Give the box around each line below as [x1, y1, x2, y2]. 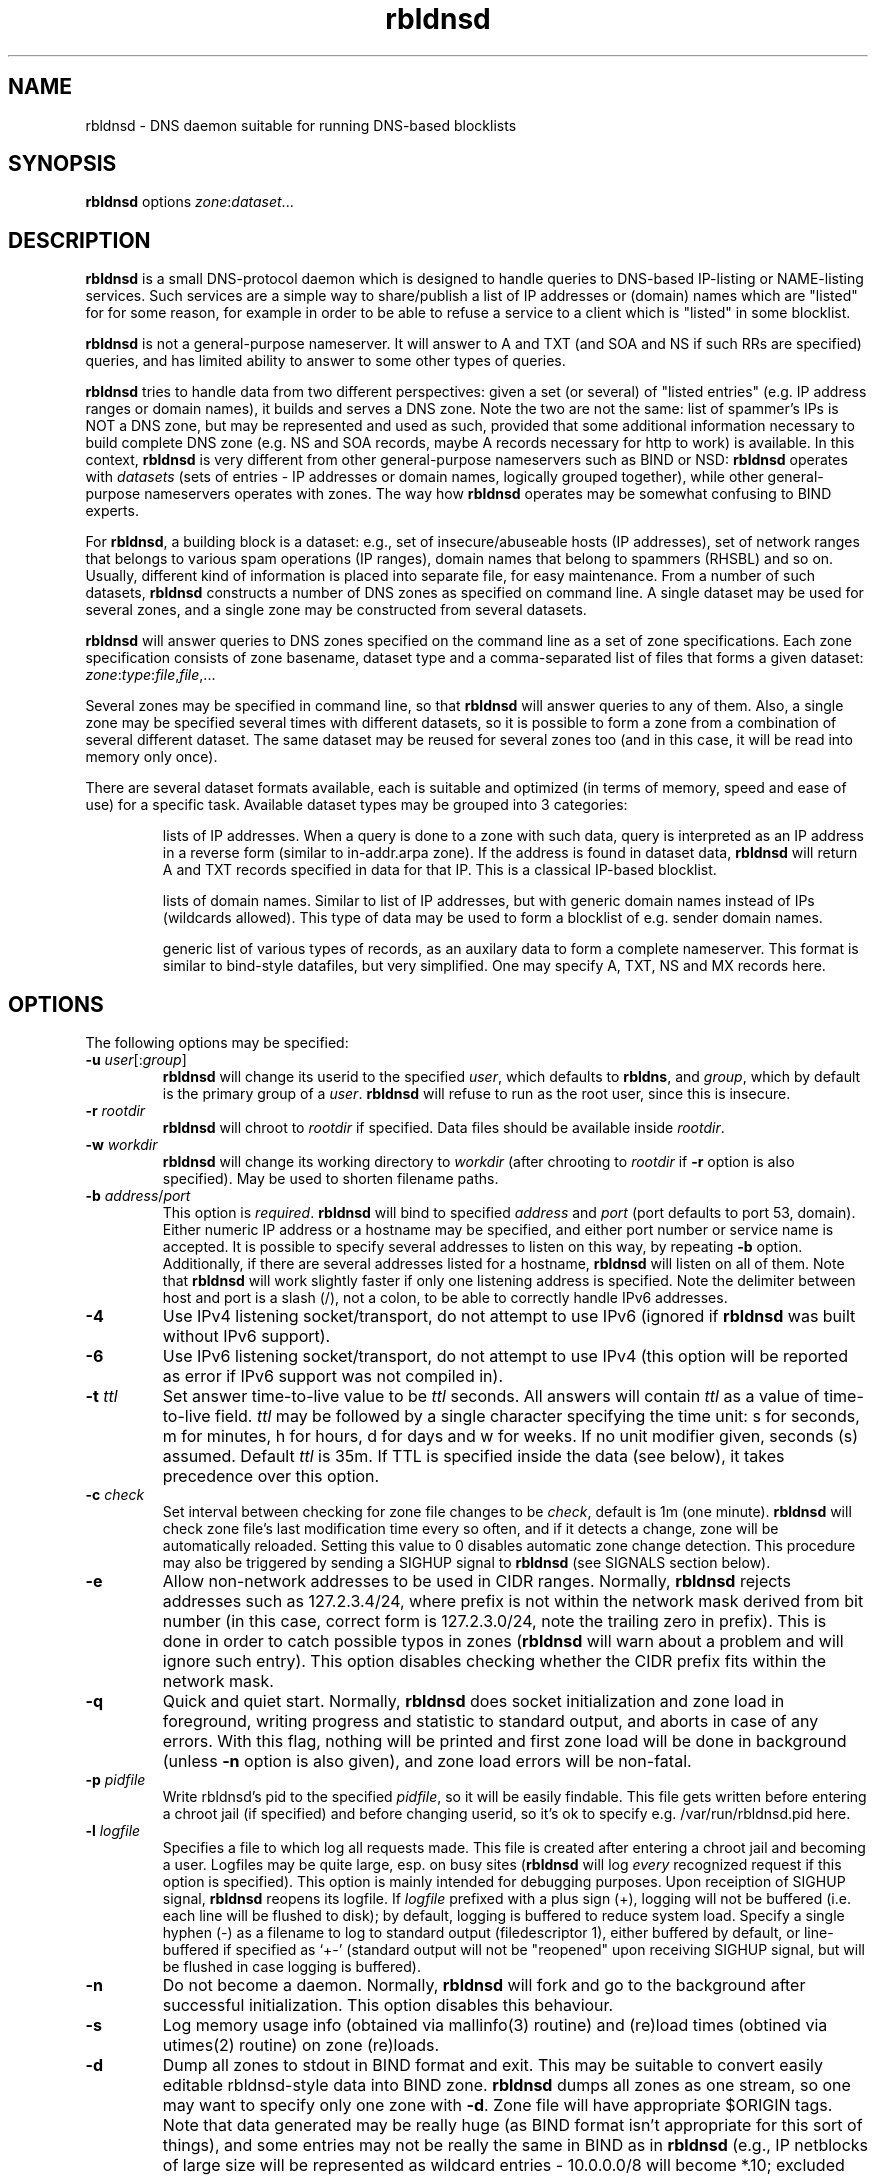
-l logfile [85, 1822, 141, 1840]
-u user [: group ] [85, 1051, 187, 1069]
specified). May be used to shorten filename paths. [162, 1170, 499, 1188]
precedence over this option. [162, 1466, 380, 1487]
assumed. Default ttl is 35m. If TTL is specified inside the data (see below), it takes [162, 1446, 785, 1467]
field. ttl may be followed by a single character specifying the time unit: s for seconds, [215, 1406, 860, 1427]
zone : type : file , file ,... [85, 666, 216, 684]
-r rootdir [85, 1102, 146, 1120]
